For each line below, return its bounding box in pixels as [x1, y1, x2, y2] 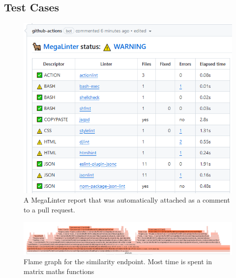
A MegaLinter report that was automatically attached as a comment [24, 195, 230, 205]
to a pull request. [24, 205, 75, 214]
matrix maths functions [24, 266, 94, 276]
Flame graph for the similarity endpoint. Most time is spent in [24, 256, 212, 267]
